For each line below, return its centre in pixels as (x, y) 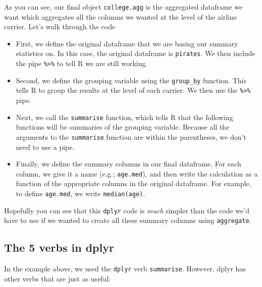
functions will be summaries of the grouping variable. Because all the (123, 127)
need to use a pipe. (45, 147)
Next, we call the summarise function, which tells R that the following (124, 117)
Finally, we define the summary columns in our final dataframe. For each (128, 164)
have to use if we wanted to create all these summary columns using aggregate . (128, 220)
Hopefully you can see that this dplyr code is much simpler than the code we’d (127, 210)
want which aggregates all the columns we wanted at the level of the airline (121, 16)
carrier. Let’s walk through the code (60, 26)
